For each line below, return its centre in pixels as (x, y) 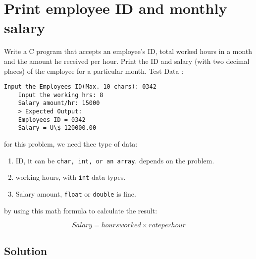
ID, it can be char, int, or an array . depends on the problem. (115, 160)
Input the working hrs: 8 (61, 95)
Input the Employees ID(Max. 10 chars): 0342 (80, 87)
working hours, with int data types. (71, 177)
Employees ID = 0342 (52, 120)
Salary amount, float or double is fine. (76, 193)
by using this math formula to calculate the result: (81, 210)
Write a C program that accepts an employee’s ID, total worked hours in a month (128, 51)
